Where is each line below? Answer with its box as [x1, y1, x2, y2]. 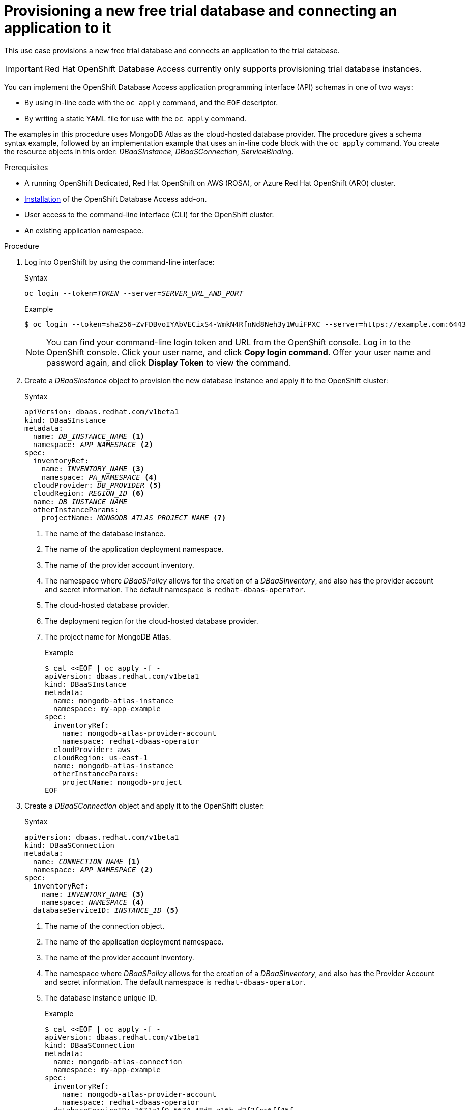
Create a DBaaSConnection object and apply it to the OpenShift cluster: [24, 801, 265, 810]
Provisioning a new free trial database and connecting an [4, 2, 397, 19]
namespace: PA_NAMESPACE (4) [41, 473, 158, 481]
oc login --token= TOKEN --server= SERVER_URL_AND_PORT [24, 289, 243, 297]
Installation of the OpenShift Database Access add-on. [24, 194, 207, 203]
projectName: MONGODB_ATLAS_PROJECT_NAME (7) [41, 513, 226, 522]
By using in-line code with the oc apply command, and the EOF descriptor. [24, 98, 278, 107]
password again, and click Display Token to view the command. [46, 357, 291, 368]
